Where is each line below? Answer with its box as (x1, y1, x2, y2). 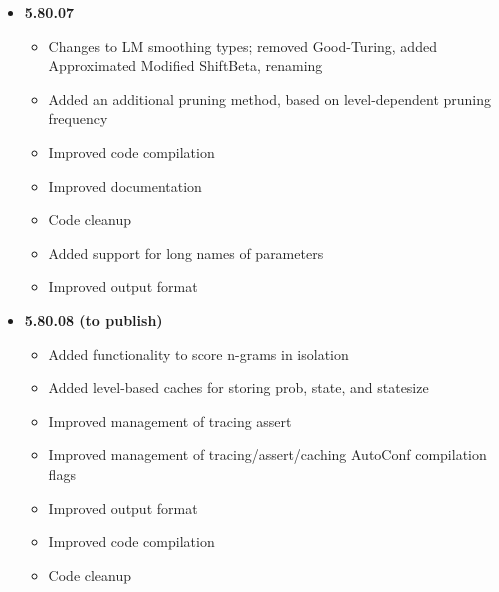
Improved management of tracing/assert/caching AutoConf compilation (48, 444, 487, 465)
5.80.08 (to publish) (24, 309, 163, 330)
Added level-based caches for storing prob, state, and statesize (48, 377, 429, 398)
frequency (48, 108, 108, 129)
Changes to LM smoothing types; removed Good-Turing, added (48, 35, 437, 56)
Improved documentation (48, 175, 202, 196)
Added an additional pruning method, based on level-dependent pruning (48, 88, 492, 109)
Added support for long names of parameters (48, 242, 324, 263)
